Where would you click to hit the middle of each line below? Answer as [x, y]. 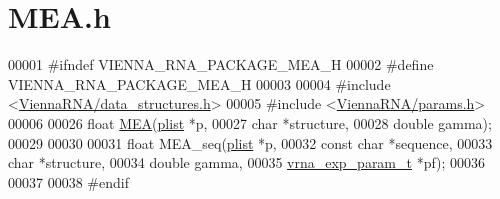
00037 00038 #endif [68, 181]
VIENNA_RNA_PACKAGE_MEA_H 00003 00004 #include [199, 83]
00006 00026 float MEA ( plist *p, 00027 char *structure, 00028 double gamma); [250, 122]
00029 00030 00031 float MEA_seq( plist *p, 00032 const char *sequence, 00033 [250, 142]
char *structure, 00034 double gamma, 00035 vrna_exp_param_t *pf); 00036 [247, 162]
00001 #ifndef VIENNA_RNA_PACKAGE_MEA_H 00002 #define [221, 64]
